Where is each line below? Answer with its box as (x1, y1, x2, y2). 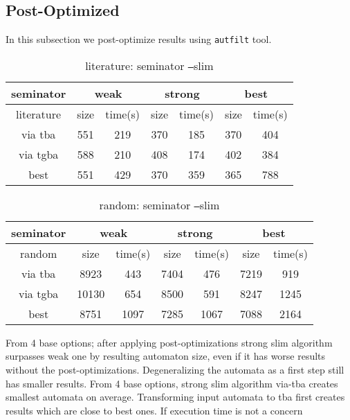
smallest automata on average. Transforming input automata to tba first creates (6, 390, 345, 404)
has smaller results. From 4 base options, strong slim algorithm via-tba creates (6, 376, 338, 390)
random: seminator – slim (99, 196, 220, 213)
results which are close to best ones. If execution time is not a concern (6, 403, 303, 417)
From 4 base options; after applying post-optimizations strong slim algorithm (6, 335, 333, 349)
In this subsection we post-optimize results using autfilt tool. (6, 32, 272, 46)
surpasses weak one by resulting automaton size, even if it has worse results (6, 349, 326, 363)
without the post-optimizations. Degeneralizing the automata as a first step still (6, 362, 344, 377)
